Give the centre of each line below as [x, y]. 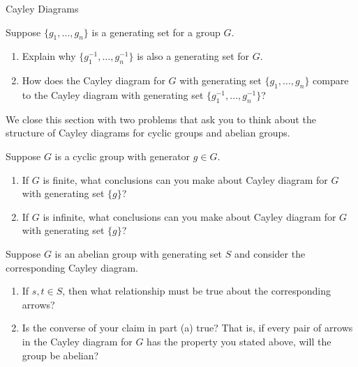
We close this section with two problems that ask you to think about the [161, 119]
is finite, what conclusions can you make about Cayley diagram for [185, 179]
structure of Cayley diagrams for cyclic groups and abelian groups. [148, 133]
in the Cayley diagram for [77, 341]
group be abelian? [60, 355]
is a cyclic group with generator [122, 156]
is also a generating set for [193, 56]
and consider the [270, 253]
